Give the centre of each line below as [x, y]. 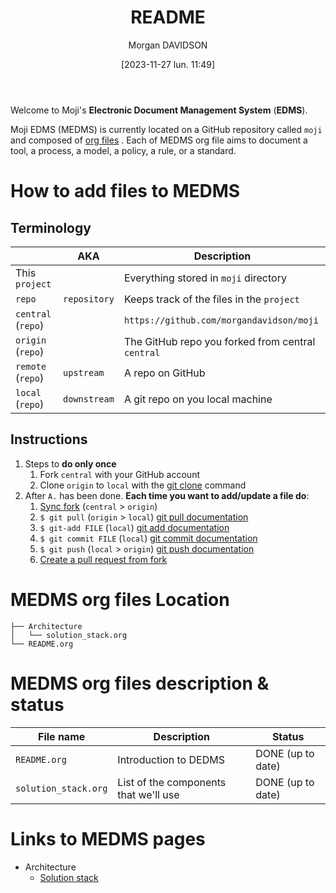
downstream [89, 399]
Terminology [51, 227]
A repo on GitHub [164, 373]
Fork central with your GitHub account [119, 474]
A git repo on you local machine [198, 399]
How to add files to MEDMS [125, 191]
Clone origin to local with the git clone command [143, 485]
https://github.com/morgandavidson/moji [221, 320]
